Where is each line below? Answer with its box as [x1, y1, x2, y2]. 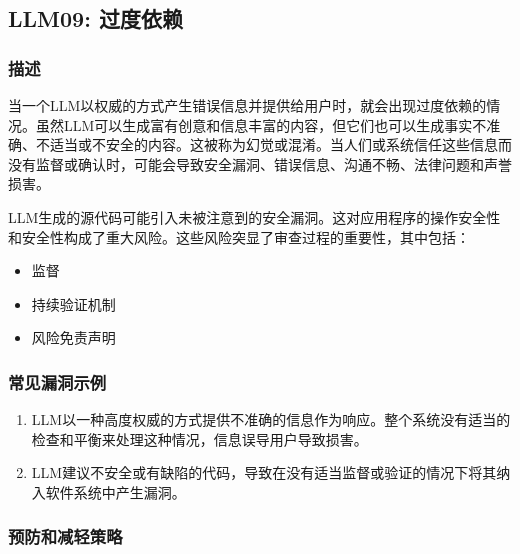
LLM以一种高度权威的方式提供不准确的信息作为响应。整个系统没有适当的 [31, 409, 511, 430]
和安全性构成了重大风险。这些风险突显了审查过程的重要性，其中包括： [8, 226, 470, 247]
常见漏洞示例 [8, 369, 107, 394]
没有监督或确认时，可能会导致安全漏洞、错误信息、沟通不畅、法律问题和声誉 [8, 153, 512, 174]
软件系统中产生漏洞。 [45, 481, 186, 502]
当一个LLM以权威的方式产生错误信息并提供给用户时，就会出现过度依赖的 [8, 95, 487, 115]
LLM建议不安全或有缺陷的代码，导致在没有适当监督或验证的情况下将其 [31, 462, 497, 483]
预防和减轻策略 [8, 524, 123, 549]
